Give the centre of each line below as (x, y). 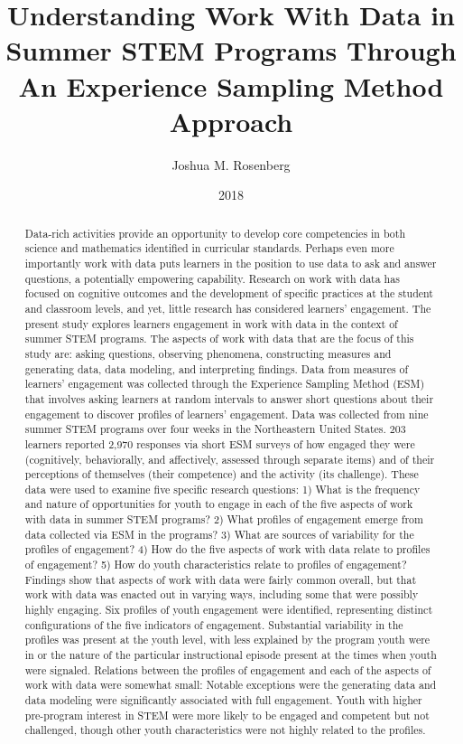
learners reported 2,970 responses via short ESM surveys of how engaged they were (220, 443)
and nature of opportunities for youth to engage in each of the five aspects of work (219, 504)
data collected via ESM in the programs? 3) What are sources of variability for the (219, 534)
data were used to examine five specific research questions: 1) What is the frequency (222, 489)
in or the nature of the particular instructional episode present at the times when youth (231, 655)
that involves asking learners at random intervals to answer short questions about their (229, 398)
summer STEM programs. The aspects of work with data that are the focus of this (219, 339)
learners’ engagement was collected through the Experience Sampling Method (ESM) (225, 384)
